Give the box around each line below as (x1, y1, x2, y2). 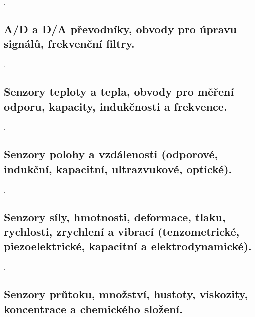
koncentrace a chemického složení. (4, 301, 183, 316)
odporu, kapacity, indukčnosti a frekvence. (4, 98, 227, 114)
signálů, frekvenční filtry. (4, 36, 135, 51)
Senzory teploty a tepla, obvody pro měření (4, 84, 234, 99)
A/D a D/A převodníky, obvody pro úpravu (4, 21, 237, 36)
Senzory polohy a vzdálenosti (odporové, (4, 146, 218, 162)
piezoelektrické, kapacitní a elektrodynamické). (4, 238, 252, 254)
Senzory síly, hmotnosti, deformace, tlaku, (4, 209, 226, 224)
